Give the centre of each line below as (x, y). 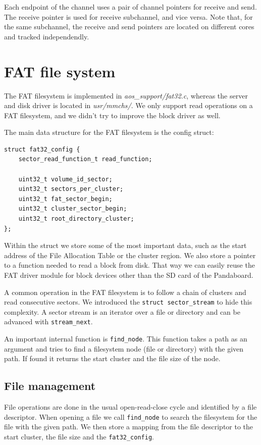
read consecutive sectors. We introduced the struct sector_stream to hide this (128, 302)
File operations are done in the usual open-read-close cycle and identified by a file (130, 407)
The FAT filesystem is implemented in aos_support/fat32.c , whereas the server (126, 95)
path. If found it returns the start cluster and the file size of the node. (112, 358)
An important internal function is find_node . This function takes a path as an (126, 339)
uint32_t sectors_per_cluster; (71, 189)
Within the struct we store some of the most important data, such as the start (125, 245)
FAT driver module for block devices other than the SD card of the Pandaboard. (129, 275)
